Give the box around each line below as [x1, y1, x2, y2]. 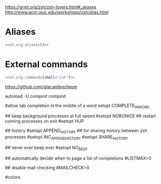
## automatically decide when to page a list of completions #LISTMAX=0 [5, 155, 152, 161]
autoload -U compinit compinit [5, 93, 66, 99]
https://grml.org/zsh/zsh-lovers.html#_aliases [5, 4, 96, 10]
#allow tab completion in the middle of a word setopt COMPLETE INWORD [5, 102, 150, 110]
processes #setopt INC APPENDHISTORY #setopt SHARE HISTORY [5, 134, 128, 141]
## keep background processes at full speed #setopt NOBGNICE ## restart [5, 113, 156, 119]
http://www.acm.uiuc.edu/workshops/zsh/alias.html [5, 9, 108, 15]
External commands [5, 59, 88, 70]
